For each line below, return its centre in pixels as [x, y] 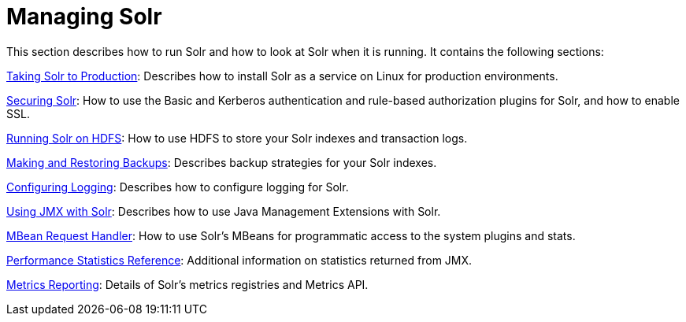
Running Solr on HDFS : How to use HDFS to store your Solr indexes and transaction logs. [237, 138]
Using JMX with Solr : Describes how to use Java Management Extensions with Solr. [224, 211]
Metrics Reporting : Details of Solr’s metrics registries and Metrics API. [187, 284]
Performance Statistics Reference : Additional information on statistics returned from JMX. [239, 260]
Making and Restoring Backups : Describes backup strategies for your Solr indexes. [222, 162]
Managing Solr [84, 17]
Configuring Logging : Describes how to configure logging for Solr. [178, 187]
